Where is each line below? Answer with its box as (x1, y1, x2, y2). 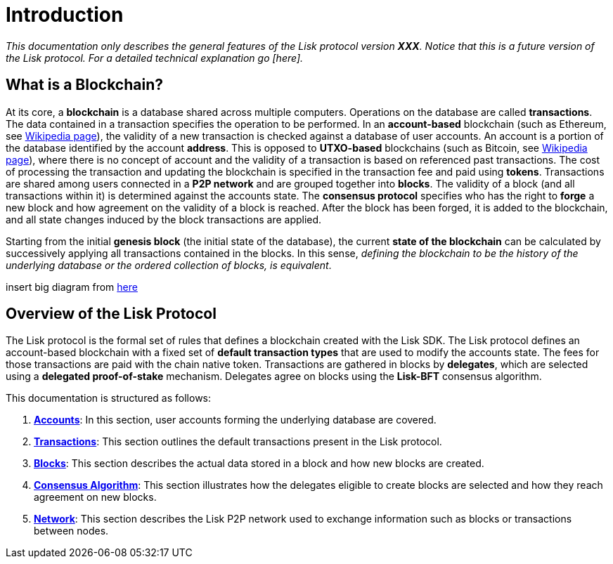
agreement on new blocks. (34, 491, 157, 504)
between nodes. (34, 525, 109, 537)
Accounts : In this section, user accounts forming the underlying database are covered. (34, 414, 437, 426)
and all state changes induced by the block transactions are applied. (6, 213, 322, 225)
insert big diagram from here (6, 280, 138, 293)
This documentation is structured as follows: (6, 392, 212, 405)
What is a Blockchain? (6, 76, 163, 94)
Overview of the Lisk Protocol (6, 305, 217, 323)
